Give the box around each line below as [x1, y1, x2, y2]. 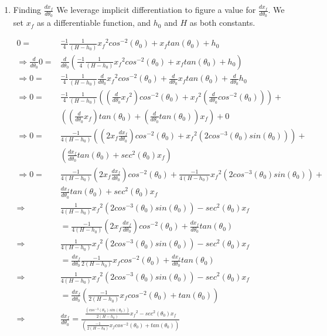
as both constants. [189, 16, 256, 29]
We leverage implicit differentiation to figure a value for [56, 4, 256, 15]
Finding [13, 4, 42, 15]
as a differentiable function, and [36, 16, 151, 29]
